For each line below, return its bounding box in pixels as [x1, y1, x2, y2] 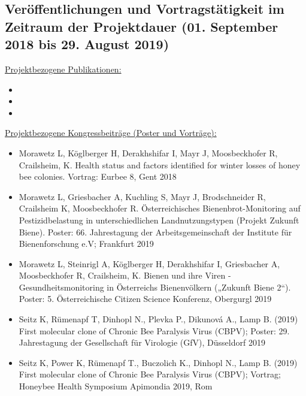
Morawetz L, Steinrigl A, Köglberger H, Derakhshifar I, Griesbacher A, [19, 257, 280, 270]
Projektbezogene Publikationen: [5, 62, 122, 75]
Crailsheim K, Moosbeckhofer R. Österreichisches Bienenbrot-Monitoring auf [19, 202, 301, 214]
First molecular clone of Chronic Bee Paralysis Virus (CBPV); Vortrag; [19, 368, 281, 380]
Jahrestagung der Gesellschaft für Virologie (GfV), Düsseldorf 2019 [19, 336, 265, 349]
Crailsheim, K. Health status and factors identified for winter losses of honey [19, 158, 301, 171]
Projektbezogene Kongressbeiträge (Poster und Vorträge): [5, 126, 217, 139]
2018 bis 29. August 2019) [5, 35, 169, 53]
